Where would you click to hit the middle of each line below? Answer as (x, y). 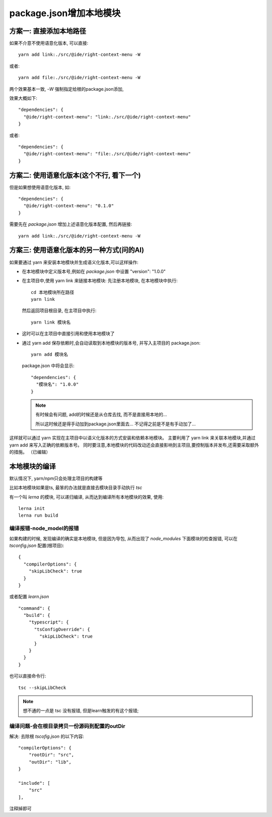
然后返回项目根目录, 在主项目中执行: (59, 310)
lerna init (32, 509)
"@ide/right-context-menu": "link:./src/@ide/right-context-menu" (107, 117)
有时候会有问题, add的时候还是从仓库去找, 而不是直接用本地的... (101, 415)
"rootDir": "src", (51, 755)
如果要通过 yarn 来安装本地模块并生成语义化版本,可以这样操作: (74, 262)
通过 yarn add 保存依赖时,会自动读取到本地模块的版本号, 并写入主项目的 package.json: (111, 343)
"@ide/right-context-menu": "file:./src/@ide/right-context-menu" (107, 154)
